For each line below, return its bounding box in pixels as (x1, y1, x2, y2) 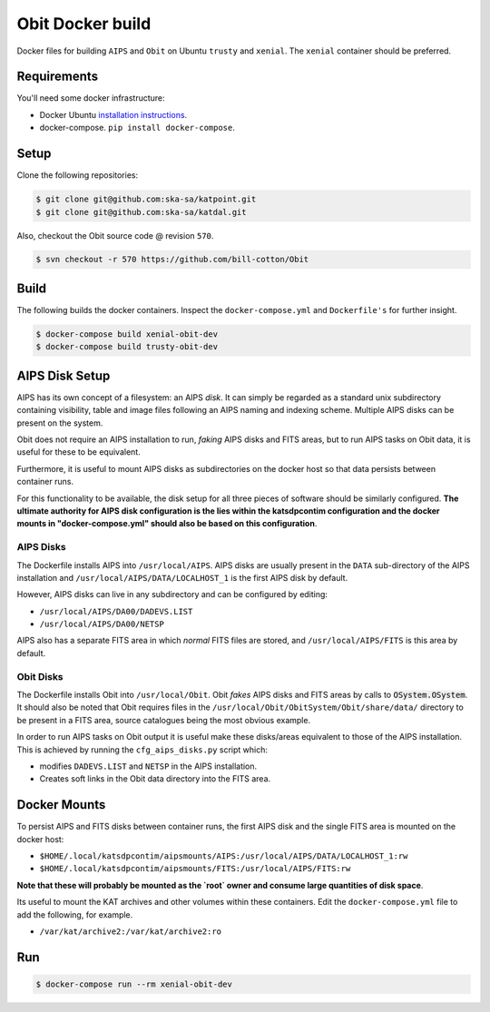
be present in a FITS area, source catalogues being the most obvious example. (16, 714, 311, 725)
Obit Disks (16, 670, 64, 683)
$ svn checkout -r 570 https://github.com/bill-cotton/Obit (35, 254, 309, 265)
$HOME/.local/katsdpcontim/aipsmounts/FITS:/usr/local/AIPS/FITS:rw (39, 863, 351, 874)
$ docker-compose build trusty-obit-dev (35, 341, 218, 352)
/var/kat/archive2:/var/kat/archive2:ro (39, 926, 222, 937)
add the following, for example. (16, 909, 133, 920)
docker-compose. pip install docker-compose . (39, 123, 236, 133)
